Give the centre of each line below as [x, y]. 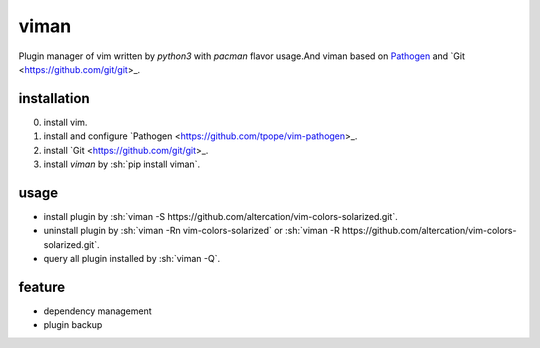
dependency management [97, 311]
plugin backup [73, 325]
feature [42, 286]
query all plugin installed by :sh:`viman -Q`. [131, 259]
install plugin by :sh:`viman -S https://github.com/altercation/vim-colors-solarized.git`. [221, 216]
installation [54, 98]
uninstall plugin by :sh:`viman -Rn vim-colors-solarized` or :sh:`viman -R [191, 231]
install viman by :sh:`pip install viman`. [121, 164]
